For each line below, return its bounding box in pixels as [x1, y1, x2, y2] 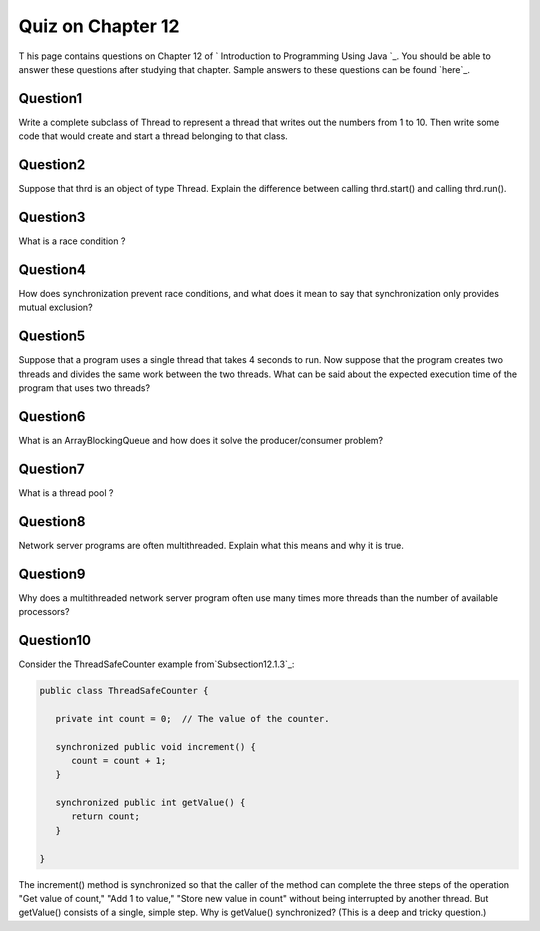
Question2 [18, 156, 86, 174]
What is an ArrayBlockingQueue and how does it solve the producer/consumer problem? [18, 434, 384, 446]
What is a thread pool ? [18, 486, 114, 499]
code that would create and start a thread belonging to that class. [18, 130, 289, 142]
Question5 [18, 328, 86, 345]
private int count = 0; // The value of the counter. [55, 713, 330, 724]
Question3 [18, 208, 86, 225]
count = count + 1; [71, 755, 167, 766]
